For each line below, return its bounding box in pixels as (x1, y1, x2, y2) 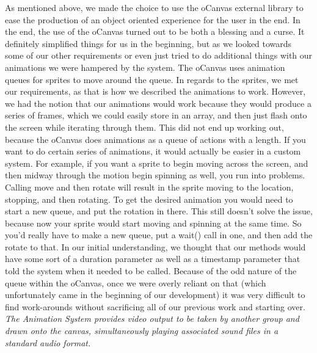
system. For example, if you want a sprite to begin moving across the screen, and (5, 156, 308, 169)
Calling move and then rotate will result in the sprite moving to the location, (5, 180, 294, 193)
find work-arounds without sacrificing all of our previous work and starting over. (5, 300, 305, 313)
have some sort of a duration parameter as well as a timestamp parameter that (5, 252, 301, 265)
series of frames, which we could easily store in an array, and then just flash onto (5, 109, 307, 122)
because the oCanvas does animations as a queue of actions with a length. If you (5, 133, 306, 145)
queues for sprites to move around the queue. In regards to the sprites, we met (5, 73, 299, 86)
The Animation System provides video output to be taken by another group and (5, 312, 299, 325)
